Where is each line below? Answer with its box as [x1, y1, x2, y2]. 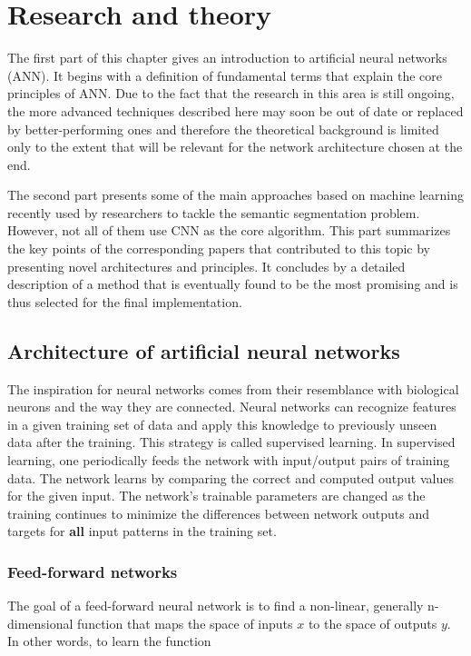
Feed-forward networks [7, 560, 178, 582]
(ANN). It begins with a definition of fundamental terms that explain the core [7, 65, 442, 84]
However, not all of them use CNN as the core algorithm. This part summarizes [7, 221, 451, 240]
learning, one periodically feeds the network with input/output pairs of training [7, 451, 450, 470]
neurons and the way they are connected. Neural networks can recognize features [7, 397, 456, 416]
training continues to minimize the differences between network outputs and [7, 503, 430, 522]
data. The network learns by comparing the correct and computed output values [7, 468, 454, 487]
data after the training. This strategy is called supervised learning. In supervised [7, 432, 456, 452]
